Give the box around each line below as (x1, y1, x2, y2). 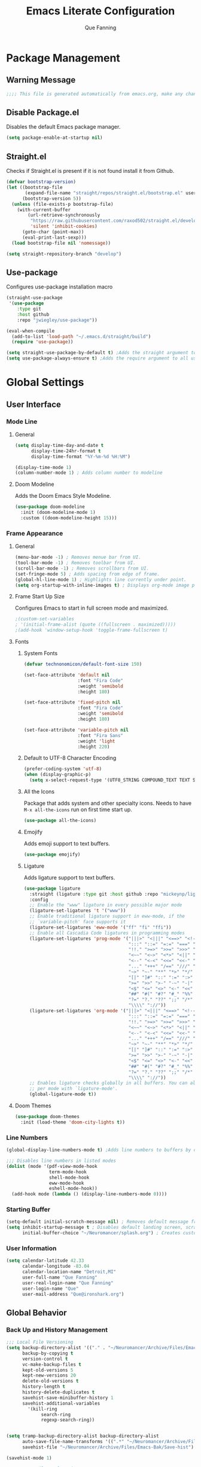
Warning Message (6, 75, 76, 85)
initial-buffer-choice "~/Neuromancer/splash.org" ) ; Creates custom (22, 1230, 199, 1236)
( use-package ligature (23, 885, 81, 891)
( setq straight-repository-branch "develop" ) (6, 251, 121, 257)
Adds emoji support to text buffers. (23, 839, 111, 847)
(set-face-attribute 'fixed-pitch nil (23, 699, 121, 705)
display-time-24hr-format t (31, 448, 101, 454)
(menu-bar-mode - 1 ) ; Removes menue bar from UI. (14, 555, 142, 561)
